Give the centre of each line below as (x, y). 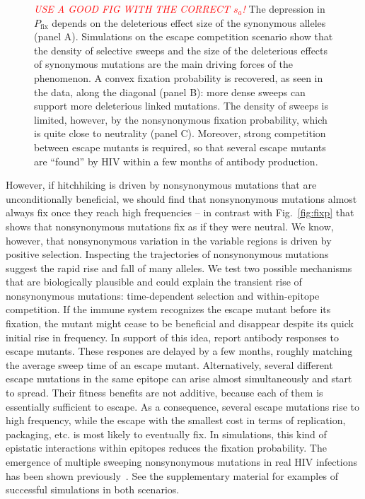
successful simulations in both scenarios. (93, 489)
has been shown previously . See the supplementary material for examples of (172, 475)
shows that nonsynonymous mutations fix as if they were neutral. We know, (170, 226)
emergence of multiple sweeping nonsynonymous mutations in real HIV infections (182, 462)
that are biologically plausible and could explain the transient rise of (154, 282)
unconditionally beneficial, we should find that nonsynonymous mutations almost (181, 198)
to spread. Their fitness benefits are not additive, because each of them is (164, 393)
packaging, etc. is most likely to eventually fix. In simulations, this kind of (166, 434)
